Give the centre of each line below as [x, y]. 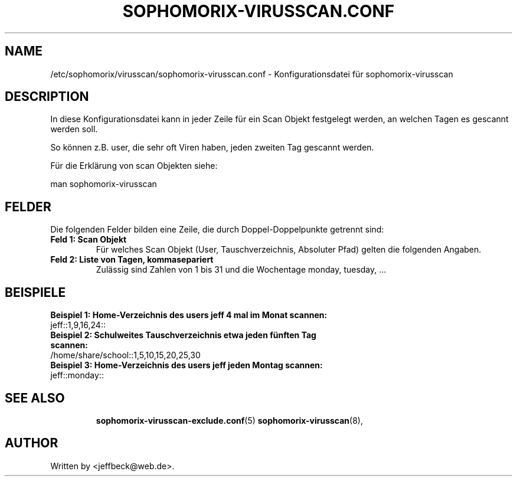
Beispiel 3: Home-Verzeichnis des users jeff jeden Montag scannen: [186, 365]
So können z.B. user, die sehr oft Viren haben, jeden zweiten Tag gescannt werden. [212, 148]
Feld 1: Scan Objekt [89, 240]
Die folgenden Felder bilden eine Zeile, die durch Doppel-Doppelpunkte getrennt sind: [217, 230]
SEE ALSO [35, 398]
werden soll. [74, 129]
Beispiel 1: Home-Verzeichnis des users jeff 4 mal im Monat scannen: [189, 315]
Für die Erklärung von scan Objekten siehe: [134, 166]
